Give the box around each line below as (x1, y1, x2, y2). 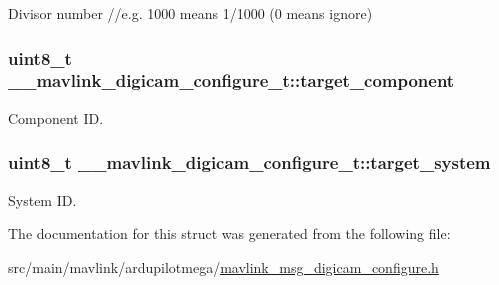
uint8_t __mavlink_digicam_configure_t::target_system (8, 150, 491, 175)
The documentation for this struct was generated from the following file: (8, 223, 451, 244)
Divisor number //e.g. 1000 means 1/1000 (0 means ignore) (8, 3, 373, 23)
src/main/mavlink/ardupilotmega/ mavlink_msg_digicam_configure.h (8, 256, 439, 277)
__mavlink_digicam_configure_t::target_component (8, 68, 455, 93)
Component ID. (8, 107, 104, 128)
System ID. (8, 189, 77, 210)
